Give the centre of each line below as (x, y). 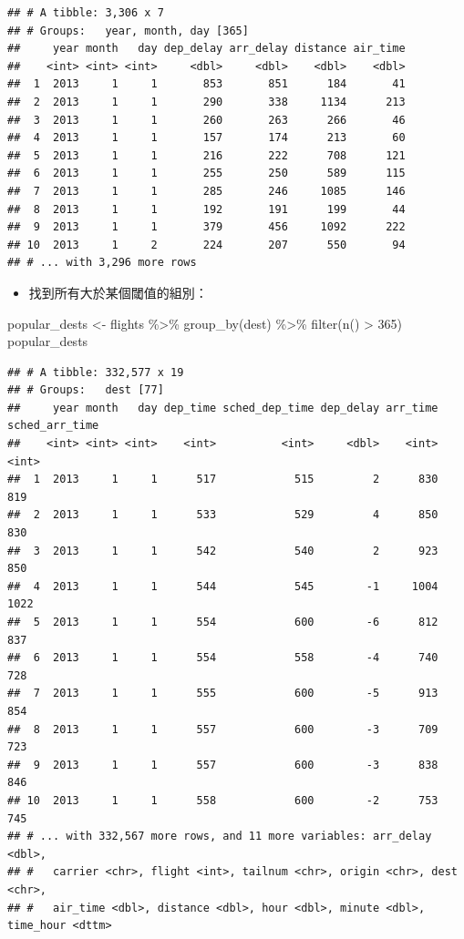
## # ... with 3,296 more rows (102, 263)
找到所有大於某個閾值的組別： (118, 292)
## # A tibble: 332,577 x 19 (96, 372)
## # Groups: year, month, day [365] (128, 31)
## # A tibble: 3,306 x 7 (86, 13)
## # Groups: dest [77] (86, 390)
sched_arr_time (53, 426)
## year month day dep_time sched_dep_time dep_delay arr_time (223, 408)
